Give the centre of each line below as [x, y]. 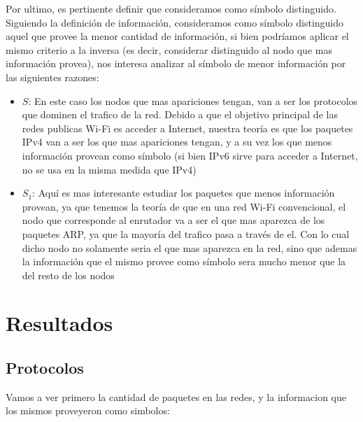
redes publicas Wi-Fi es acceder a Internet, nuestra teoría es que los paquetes [187, 128]
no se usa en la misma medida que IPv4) [109, 169]
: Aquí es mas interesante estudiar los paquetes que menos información [184, 193]
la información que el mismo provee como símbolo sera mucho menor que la [184, 261]
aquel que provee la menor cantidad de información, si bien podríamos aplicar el [177, 36]
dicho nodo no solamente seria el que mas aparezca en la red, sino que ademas [190, 247]
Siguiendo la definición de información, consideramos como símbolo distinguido [175, 22]
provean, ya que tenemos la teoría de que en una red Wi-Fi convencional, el [184, 206]
